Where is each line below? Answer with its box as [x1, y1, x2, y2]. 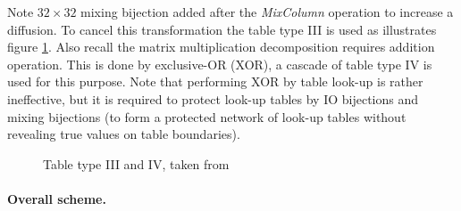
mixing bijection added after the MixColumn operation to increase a [80, 3, 454, 20]
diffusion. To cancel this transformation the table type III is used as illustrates [7, 20, 437, 38]
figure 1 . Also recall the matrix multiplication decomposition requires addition [7, 37, 435, 56]
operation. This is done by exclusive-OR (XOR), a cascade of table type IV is [7, 54, 432, 73]
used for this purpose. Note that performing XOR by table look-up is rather [7, 72, 423, 91]
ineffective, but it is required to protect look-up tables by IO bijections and [7, 89, 419, 108]
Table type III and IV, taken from [43, 154, 230, 173]
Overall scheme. [7, 189, 106, 207]
